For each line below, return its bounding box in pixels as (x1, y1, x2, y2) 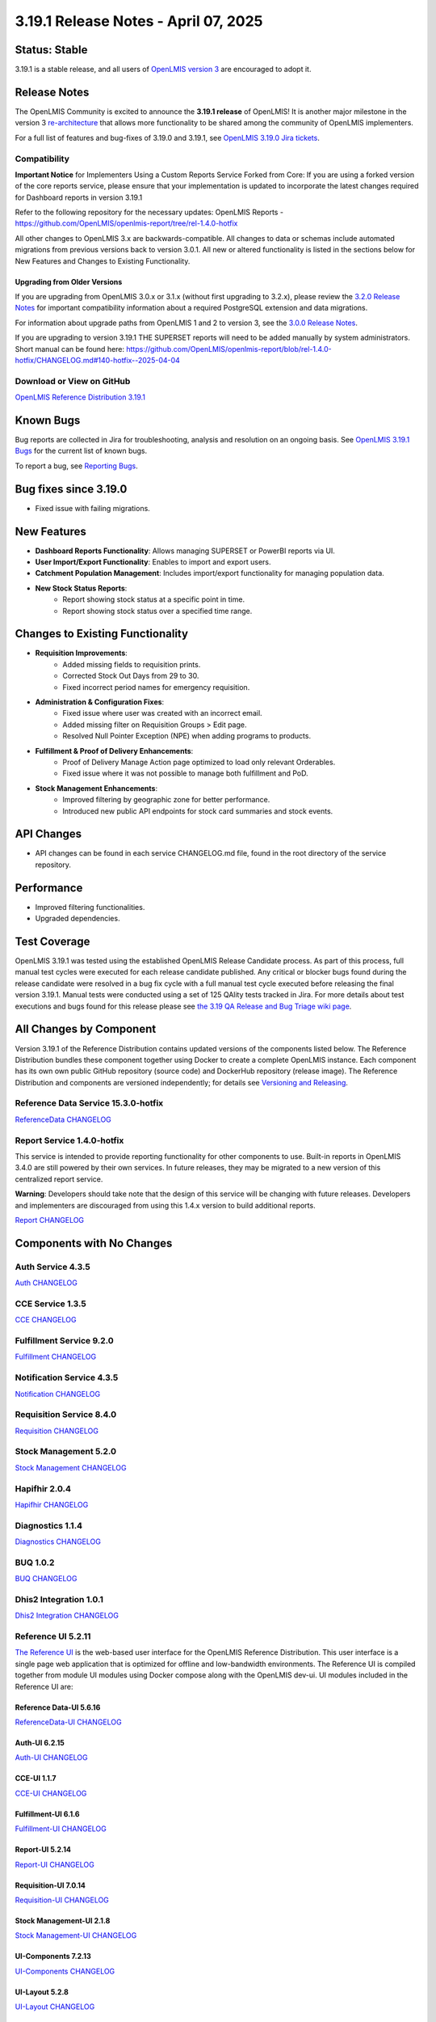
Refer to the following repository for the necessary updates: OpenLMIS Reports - (15, 207, 284, 218)
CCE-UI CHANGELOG (15, 1788, 87, 1798)
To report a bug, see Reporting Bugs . (15, 461, 138, 471)
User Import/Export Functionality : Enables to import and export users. (35, 557, 271, 566)
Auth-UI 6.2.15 (15, 1738, 65, 1748)
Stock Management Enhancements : (35, 783, 157, 793)
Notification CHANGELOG (15, 1389, 101, 1398)
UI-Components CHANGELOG (15, 1966, 115, 1976)
